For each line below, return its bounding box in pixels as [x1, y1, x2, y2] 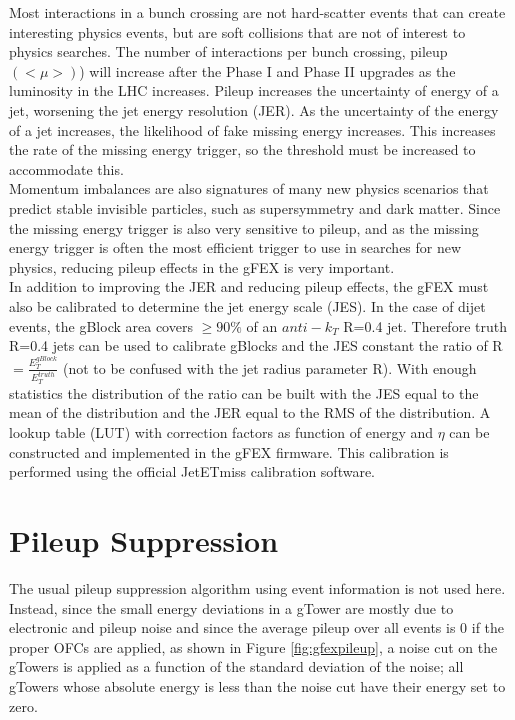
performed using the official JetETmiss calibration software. [9, 461, 376, 482]
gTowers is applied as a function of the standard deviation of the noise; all [9, 656, 464, 677]
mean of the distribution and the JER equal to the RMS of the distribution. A [9, 402, 491, 423]
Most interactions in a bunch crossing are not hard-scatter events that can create [9, 2, 506, 22]
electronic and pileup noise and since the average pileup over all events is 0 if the [9, 617, 505, 638]
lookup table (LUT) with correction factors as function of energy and [9, 422, 434, 443]
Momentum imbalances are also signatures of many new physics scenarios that [9, 178, 489, 199]
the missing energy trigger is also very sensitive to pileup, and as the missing [9, 217, 479, 238]
